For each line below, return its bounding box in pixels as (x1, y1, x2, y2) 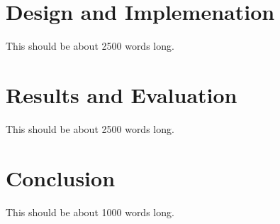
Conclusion (6, 163, 116, 192)
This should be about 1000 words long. (6, 204, 174, 219)
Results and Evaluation (6, 80, 237, 109)
